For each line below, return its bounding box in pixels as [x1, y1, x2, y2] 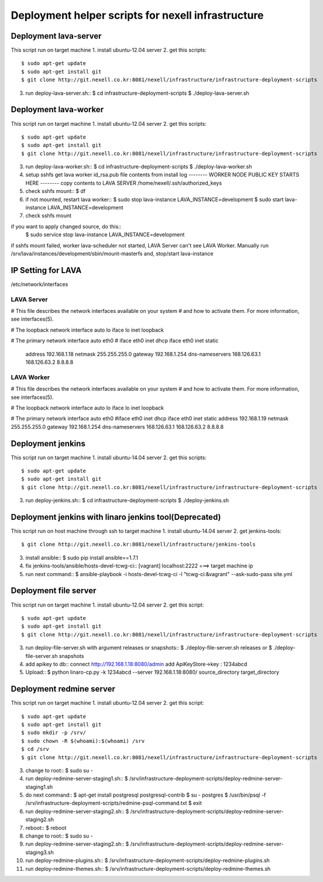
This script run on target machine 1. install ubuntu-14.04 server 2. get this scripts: [11, 454, 207, 461]
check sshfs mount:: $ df [25, 188, 86, 195]
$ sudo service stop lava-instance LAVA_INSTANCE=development [25, 231, 185, 238]
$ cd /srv [21, 746, 49, 753]
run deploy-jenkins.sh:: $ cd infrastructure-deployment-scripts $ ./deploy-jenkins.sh [25, 497, 229, 504]
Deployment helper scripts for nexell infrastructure [11, 9, 264, 22]
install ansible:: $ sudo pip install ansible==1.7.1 [25, 554, 139, 561]
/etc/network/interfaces [11, 281, 68, 288]
